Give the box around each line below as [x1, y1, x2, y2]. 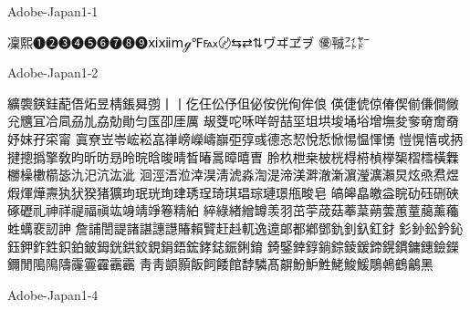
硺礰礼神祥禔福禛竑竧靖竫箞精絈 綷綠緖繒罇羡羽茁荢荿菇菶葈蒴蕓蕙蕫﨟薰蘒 [7, 201, 459, 220]
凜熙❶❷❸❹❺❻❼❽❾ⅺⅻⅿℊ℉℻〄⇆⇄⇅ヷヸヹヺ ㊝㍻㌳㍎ [7, 32, 371, 51]
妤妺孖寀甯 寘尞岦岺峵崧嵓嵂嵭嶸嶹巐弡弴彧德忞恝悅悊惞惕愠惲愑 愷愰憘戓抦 [7, 129, 464, 148]
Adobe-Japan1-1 [7, 2, 99, 20]
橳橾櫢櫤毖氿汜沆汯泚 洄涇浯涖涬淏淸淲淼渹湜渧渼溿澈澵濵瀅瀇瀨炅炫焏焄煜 [7, 165, 459, 184]
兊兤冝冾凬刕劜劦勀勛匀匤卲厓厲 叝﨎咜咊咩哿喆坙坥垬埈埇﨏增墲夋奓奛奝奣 [7, 111, 459, 130]
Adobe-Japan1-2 [7, 63, 99, 82]
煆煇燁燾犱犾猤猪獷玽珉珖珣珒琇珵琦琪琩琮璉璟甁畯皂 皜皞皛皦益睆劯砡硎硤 [7, 182, 459, 201]
